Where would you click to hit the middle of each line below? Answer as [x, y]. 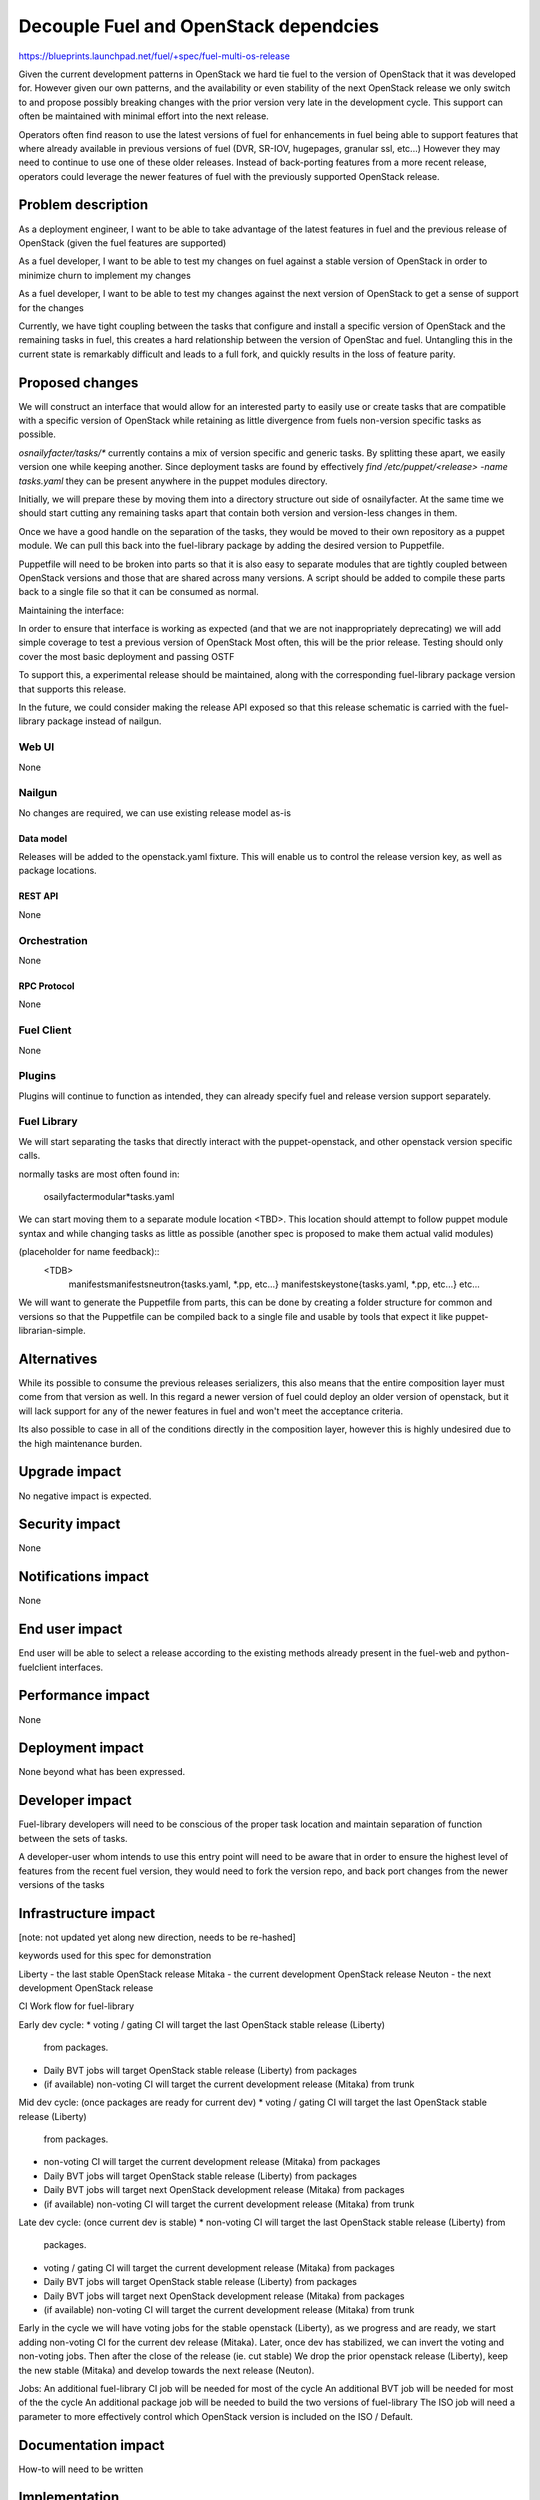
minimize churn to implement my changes [105, 275]
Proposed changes [78, 382]
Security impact [69, 1524]
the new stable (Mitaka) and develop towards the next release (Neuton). [166, 2370]
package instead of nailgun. [104, 721]
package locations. [57, 871]
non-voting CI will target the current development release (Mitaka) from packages [212, 2162]
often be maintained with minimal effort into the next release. [143, 116]
